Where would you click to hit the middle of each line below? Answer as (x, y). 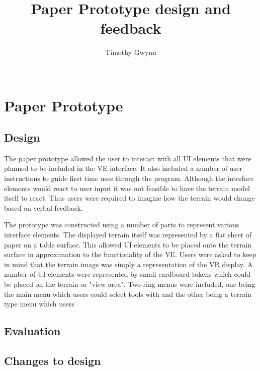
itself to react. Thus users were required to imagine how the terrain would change (129, 198)
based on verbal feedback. (44, 207)
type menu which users (39, 304)
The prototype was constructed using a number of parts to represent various (122, 225)
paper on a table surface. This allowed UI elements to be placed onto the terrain (128, 244)
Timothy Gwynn (131, 52)
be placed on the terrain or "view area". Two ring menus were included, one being (130, 284)
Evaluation (32, 331)
